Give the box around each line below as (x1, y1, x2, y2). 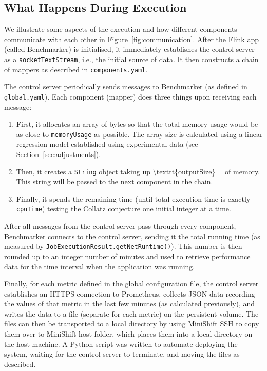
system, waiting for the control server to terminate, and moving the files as (4, 348, 240, 359)
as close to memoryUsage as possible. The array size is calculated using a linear (16, 128, 263, 139)
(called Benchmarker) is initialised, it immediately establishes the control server (4, 44, 255, 54)
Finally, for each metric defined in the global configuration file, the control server (4, 278, 259, 289)
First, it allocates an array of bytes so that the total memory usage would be (16, 119, 258, 129)
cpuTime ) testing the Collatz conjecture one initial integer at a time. (16, 203, 231, 214)
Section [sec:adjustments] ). (16, 148, 101, 159)
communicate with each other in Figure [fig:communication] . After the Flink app (4, 33, 259, 44)
